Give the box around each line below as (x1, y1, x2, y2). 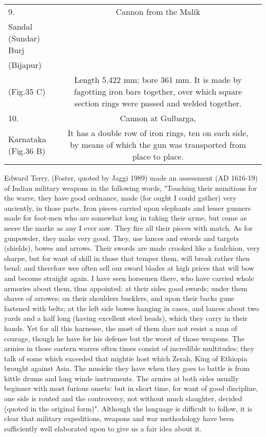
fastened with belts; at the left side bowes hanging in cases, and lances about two (4, 302, 259, 313)
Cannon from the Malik (116, 6, 201, 17)
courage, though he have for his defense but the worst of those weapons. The (4, 333, 245, 343)
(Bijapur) (8, 59, 42, 71)
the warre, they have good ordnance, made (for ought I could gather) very (4, 192, 237, 203)
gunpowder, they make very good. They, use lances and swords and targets (4, 232, 239, 243)
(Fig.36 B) (8, 144, 46, 157)
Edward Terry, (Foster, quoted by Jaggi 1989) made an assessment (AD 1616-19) (4, 172, 258, 183)
